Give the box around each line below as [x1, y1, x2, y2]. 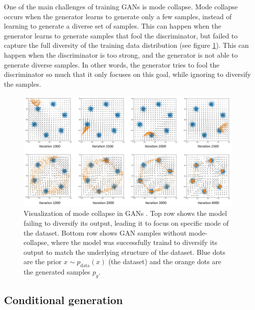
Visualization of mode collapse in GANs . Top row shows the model [24, 208, 227, 218]
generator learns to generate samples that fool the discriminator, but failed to [4, 30, 238, 40]
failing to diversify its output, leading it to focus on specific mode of [24, 217, 229, 228]
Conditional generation [4, 292, 123, 308]
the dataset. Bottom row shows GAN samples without [24, 227, 187, 238]
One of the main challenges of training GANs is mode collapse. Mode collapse [4, 1, 238, 11]
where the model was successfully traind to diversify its [51, 237, 218, 247]
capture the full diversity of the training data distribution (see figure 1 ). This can [4, 40, 249, 50]
